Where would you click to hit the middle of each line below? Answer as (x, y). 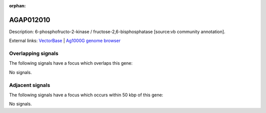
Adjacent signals (30, 85)
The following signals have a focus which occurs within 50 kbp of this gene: (86, 95)
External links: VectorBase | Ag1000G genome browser (65, 41)
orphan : (17, 6)
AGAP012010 (30, 20)
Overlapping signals (34, 53)
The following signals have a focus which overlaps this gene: (71, 63)
